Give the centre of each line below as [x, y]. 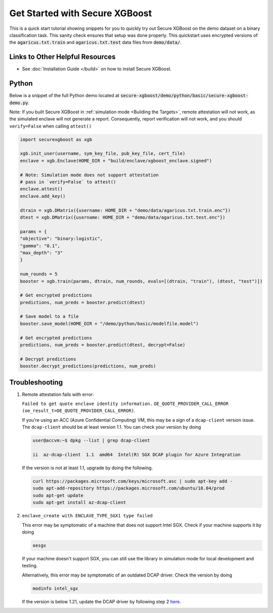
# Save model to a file [50, 317]
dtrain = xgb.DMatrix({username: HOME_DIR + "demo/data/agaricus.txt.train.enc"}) [125, 210]
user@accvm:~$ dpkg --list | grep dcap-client [91, 441]
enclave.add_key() [43, 196]
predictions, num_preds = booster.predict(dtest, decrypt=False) [103, 345]
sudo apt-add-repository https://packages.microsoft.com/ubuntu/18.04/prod [129, 488]
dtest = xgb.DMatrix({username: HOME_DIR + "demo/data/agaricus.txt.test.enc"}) [123, 217]
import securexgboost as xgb [56, 139]
